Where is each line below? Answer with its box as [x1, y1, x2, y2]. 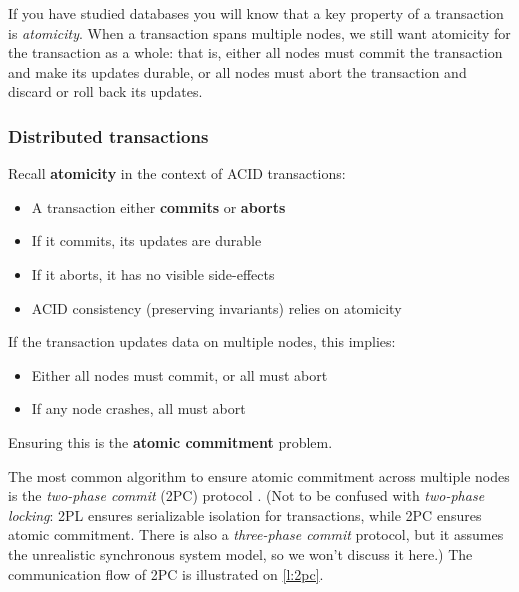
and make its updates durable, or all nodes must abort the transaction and [8, 61, 467, 82]
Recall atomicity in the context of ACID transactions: [8, 163, 346, 184]
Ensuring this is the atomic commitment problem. [8, 431, 333, 452]
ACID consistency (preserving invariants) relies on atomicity [31, 297, 402, 318]
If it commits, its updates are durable [31, 230, 262, 251]
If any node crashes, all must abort [31, 398, 246, 419]
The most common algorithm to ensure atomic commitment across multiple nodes [8, 465, 510, 486]
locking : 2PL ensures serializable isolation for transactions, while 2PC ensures [8, 504, 482, 525]
